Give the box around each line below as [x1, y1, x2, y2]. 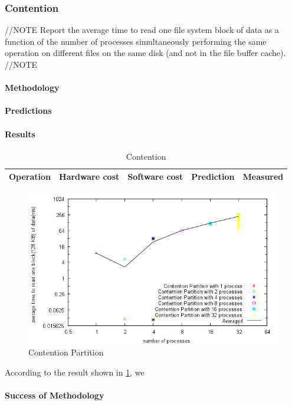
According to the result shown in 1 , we [5, 366, 145, 378]
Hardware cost [59, 170, 120, 183]
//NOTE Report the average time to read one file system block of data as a [5, 24, 280, 36]
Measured [242, 170, 284, 183]
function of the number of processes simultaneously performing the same [5, 35, 267, 47]
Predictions [5, 104, 52, 117]
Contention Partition [28, 346, 104, 358]
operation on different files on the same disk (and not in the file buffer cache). [5, 47, 286, 59]
